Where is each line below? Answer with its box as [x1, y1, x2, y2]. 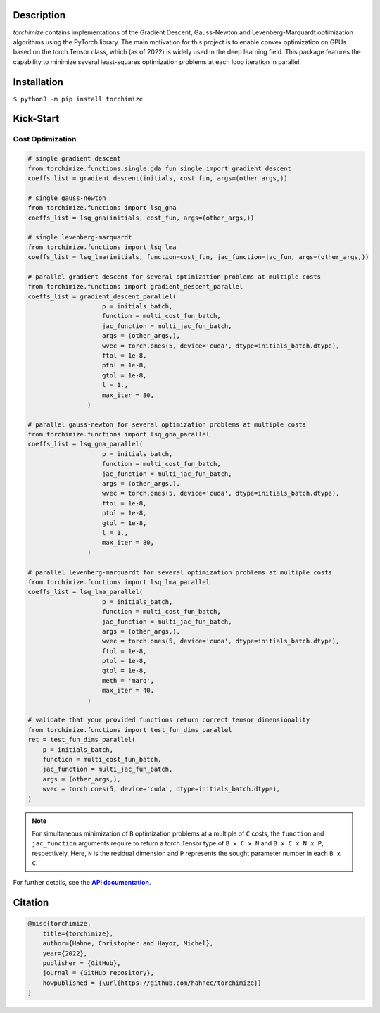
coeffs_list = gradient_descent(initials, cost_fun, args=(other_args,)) [27, 174, 288, 182]
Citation [13, 897, 49, 909]
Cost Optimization [13, 134, 77, 144]
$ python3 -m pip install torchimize [13, 95, 144, 103]
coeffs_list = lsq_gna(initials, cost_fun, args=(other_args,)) [27, 213, 255, 222]
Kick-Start [13, 113, 60, 125]
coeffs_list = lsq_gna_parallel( [27, 440, 144, 448]
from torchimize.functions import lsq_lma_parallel [27, 578, 210, 586]
